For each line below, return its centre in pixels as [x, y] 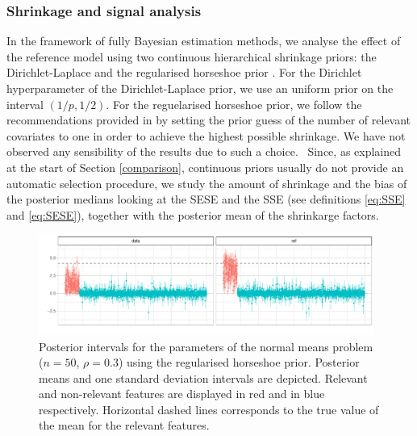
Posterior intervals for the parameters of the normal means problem [206, 346]
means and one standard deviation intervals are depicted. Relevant [203, 377]
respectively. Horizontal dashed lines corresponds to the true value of [209, 409]
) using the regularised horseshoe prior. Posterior [239, 362]
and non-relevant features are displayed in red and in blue [182, 394]
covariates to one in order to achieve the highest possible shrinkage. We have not [206, 135]
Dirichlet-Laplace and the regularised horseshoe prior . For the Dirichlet [184, 72]
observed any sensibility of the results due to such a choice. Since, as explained [204, 151]
